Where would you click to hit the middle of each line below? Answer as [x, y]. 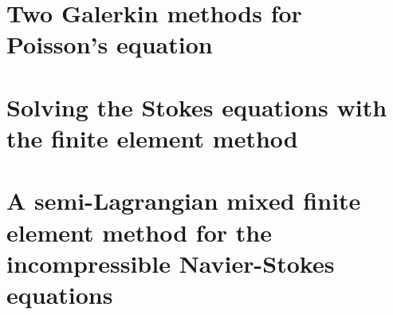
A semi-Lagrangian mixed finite [184, 201]
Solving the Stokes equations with [197, 106]
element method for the [139, 232]
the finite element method [152, 138]
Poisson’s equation [110, 44]
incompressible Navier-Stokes [171, 263]
